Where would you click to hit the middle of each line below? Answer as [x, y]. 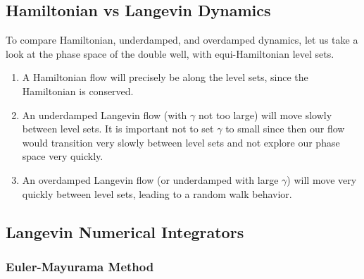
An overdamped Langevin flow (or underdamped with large [150, 179]
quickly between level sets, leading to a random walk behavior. [157, 193]
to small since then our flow [285, 129]
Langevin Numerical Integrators [125, 231]
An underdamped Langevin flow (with [105, 114]
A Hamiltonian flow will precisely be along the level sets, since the [165, 77]
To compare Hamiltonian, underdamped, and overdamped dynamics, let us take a [182, 40]
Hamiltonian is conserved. [78, 91]
